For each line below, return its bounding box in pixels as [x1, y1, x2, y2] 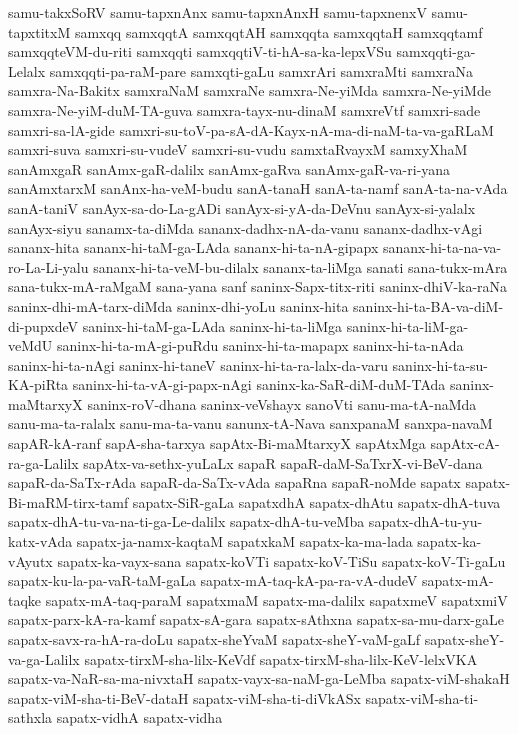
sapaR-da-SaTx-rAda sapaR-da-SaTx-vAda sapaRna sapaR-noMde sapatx [8, 472, 461, 493]
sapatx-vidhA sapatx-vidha [56, 707, 223, 728]
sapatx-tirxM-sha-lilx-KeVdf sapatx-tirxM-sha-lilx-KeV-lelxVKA [84, 648, 478, 669]
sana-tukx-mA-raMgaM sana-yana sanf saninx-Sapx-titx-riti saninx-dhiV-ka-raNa [8, 276, 508, 297]
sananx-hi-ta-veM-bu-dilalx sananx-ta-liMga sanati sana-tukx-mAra [93, 256, 508, 277]
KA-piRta [8, 374, 69, 395]
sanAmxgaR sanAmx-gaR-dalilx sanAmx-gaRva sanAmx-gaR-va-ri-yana [8, 158, 451, 179]
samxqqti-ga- [396, 41, 476, 62]
